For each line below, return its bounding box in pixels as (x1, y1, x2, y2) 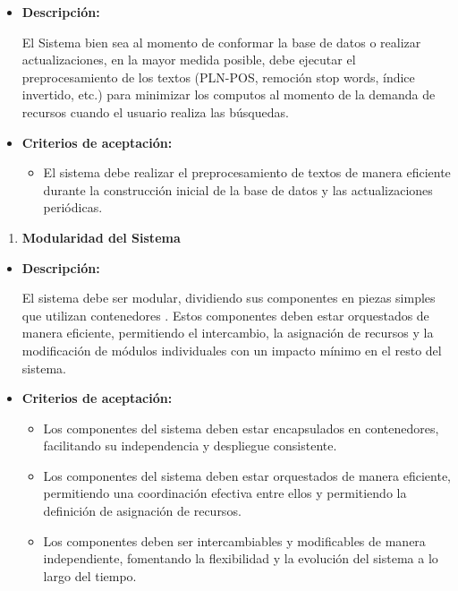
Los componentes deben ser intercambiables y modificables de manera (43, 531, 426, 550)
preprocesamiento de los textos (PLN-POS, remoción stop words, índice (21, 67, 415, 86)
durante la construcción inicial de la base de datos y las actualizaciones (43, 180, 433, 199)
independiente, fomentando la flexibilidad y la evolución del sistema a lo (43, 549, 438, 568)
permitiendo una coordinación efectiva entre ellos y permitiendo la (43, 484, 407, 502)
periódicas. (43, 198, 103, 217)
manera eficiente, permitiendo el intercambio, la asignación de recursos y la (21, 323, 434, 342)
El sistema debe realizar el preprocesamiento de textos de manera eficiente (43, 163, 451, 182)
